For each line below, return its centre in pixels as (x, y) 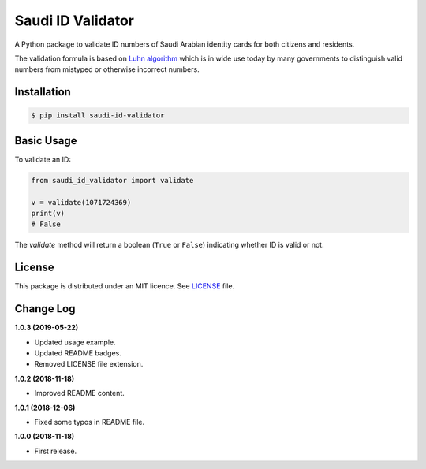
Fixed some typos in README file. (90, 422)
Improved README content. (80, 393)
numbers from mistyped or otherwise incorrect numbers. (107, 69)
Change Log (45, 309)
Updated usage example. (75, 342)
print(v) (48, 213)
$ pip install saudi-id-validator (98, 115)
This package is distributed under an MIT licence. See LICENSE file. (125, 286)
